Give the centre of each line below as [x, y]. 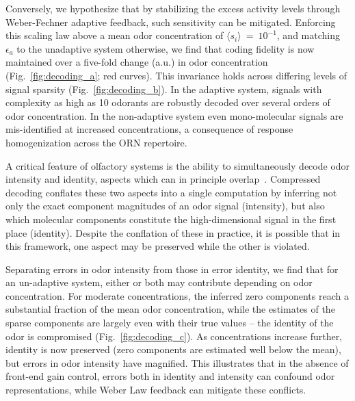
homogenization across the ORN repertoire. [96, 142]
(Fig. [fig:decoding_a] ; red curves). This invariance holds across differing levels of [176, 75]
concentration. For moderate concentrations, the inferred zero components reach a [177, 295]
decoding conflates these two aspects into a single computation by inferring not [171, 192]
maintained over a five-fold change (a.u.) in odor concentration [137, 62]
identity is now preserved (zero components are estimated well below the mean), [173, 349]
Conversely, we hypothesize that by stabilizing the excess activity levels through [173, 8]
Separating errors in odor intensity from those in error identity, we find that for [172, 269]
